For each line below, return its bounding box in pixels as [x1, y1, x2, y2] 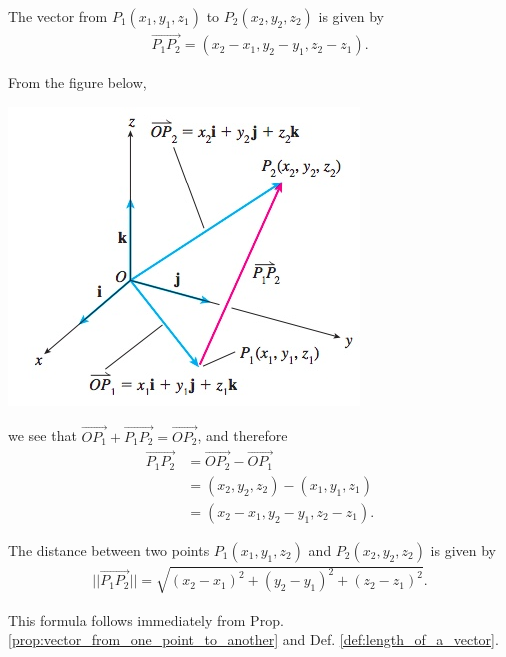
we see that [8, 425, 77, 446]
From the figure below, [8, 72, 147, 93]
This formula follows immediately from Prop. [8, 609, 284, 630]
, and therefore [197, 425, 288, 446]
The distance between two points [8, 540, 210, 561]
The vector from [8, 6, 108, 26]
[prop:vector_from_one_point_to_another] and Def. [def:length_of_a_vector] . [8, 629, 499, 650]
